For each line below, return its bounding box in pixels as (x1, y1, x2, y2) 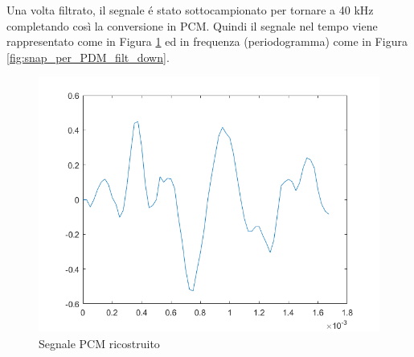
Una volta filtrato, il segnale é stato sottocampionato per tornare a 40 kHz (6, 2, 374, 18)
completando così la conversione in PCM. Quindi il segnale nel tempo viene (6, 17, 378, 34)
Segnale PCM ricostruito (39, 334, 160, 351)
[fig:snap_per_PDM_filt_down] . (6, 48, 170, 65)
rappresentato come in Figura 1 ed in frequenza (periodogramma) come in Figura (6, 33, 408, 50)
